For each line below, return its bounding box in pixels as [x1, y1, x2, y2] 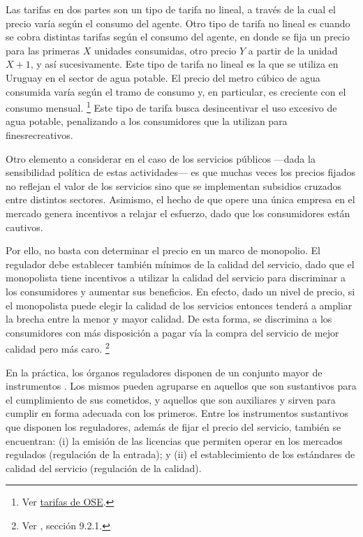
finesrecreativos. [6, 128, 73, 142]
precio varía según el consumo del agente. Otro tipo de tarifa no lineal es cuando [6, 15, 350, 30]
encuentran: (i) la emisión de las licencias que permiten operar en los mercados [6, 433, 343, 448]
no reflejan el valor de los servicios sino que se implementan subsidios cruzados [6, 178, 342, 193]
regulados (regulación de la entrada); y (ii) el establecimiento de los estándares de [6, 447, 355, 462]
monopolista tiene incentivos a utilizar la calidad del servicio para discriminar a [6, 270, 346, 285]
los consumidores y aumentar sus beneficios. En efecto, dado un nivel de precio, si [6, 284, 355, 298]
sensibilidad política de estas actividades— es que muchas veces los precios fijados [6, 165, 355, 179]
